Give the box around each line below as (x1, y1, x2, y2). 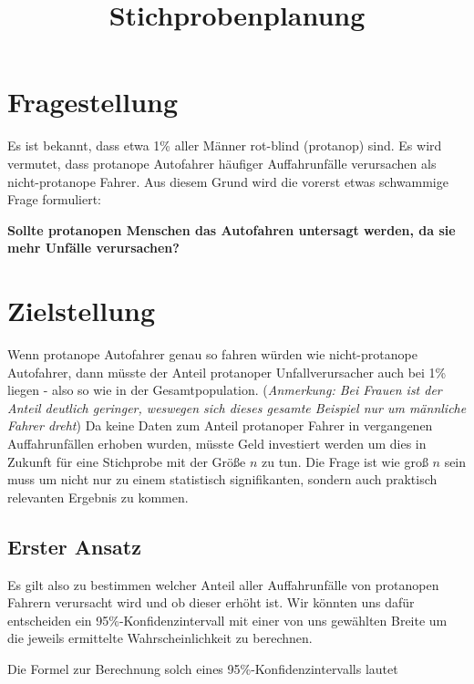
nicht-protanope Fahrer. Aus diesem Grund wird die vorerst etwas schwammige (7, 171, 448, 191)
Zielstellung (7, 292, 156, 329)
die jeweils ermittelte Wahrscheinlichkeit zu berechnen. (7, 628, 313, 648)
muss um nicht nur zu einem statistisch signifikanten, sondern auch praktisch (7, 470, 438, 489)
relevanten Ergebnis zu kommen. (7, 487, 189, 506)
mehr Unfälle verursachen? (7, 238, 180, 257)
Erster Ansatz (7, 532, 141, 560)
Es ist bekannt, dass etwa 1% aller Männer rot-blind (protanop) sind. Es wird (7, 136, 442, 155)
